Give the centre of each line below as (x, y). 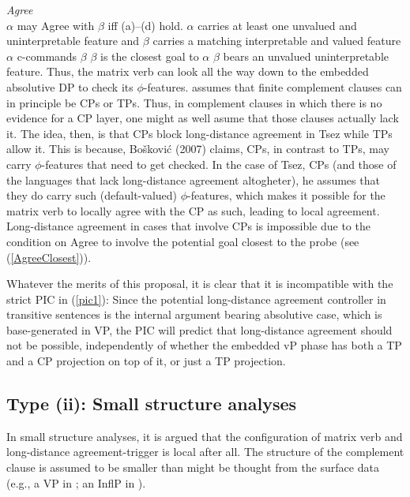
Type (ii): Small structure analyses (152, 404)
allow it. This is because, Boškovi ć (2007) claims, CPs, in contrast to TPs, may (198, 149)
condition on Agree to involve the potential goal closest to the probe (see (183, 241)
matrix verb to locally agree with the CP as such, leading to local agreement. (193, 210)
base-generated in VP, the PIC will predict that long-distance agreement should (199, 329)
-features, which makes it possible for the (286, 195)
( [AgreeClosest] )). (49, 257)
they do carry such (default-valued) (92, 195)
